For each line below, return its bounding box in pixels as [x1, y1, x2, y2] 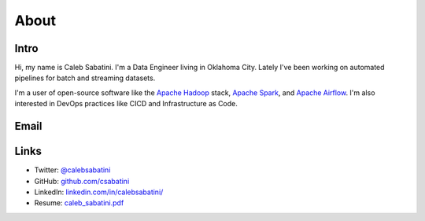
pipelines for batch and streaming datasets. [14, 73, 156, 83]
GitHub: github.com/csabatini [34, 176, 130, 186]
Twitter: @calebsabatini [34, 165, 111, 175]
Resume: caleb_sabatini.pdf [34, 198, 124, 208]
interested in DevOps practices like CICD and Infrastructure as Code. [14, 99, 238, 109]
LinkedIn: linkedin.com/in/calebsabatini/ [34, 187, 164, 197]
